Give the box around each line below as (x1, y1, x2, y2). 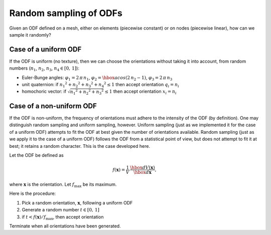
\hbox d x (133, 169, 152, 175)
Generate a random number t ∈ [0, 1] (22, 207, 100, 213)
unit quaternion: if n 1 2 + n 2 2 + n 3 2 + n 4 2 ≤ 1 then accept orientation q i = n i (22, 81, 179, 89)
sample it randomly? (9, 32, 51, 38)
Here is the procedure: (9, 190, 56, 196)
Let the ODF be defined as (9, 152, 64, 158)
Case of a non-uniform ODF (9, 102, 97, 110)
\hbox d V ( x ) (129, 165, 155, 170)
